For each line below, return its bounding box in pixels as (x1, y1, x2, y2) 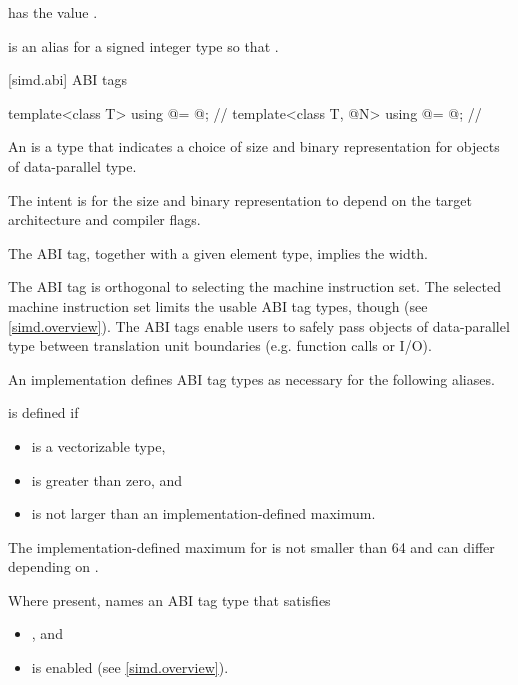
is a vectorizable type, (31, 435, 166, 456)
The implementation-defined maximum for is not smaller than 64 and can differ (8, 536, 495, 557)
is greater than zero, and (31, 469, 183, 490)
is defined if (8, 402, 79, 423)
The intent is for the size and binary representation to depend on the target (8, 189, 472, 210)
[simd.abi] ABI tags (8, 69, 127, 90)
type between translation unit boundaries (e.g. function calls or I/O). (8, 335, 432, 356)
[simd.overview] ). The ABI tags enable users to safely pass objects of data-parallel (8, 315, 510, 336)
